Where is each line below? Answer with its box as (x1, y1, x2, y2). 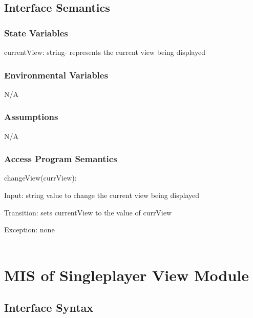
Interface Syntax (4, 300, 94, 315)
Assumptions (4, 110, 58, 123)
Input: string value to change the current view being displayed (4, 190, 200, 201)
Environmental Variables (4, 68, 108, 81)
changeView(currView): (4, 172, 77, 183)
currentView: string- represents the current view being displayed (4, 47, 205, 57)
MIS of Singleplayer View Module (4, 264, 249, 285)
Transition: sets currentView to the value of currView (4, 207, 172, 217)
